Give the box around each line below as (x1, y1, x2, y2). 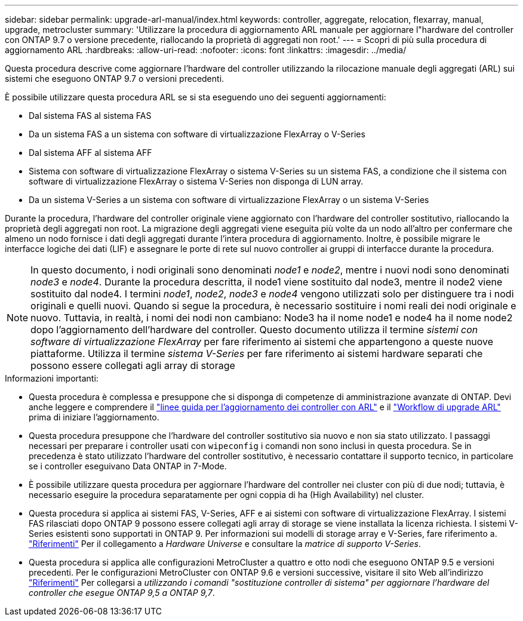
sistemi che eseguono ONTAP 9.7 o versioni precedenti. (5, 73, 224, 84)
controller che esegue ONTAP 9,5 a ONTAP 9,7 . (29, 588, 215, 598)
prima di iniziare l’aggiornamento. (29, 412, 159, 422)
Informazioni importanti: (5, 373, 99, 383)
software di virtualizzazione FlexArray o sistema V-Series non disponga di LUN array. (29, 176, 364, 186)
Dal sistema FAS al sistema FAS (29, 110, 152, 121)
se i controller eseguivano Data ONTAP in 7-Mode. (29, 461, 227, 471)
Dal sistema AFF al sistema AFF (29, 147, 152, 158)
